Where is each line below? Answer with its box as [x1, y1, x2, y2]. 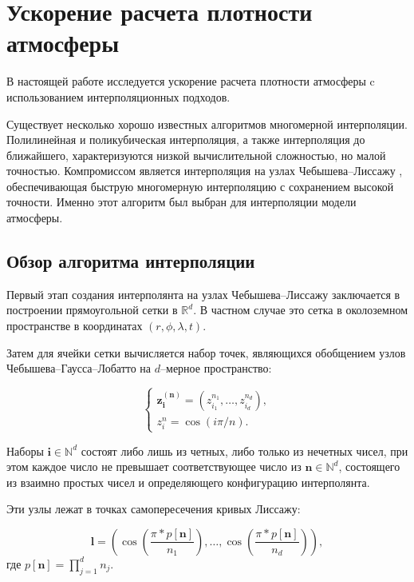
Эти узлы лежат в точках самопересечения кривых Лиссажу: [6, 500, 301, 517]
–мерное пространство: [160, 360, 272, 377]
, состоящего [338, 458, 400, 475]
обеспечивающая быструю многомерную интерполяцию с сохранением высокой [6, 177, 394, 194]
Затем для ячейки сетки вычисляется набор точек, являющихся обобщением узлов [6, 344, 406, 361]
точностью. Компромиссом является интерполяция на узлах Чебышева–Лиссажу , [6, 162, 403, 179]
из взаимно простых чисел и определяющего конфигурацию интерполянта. [6, 473, 370, 490]
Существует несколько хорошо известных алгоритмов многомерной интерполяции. [6, 115, 408, 132]
